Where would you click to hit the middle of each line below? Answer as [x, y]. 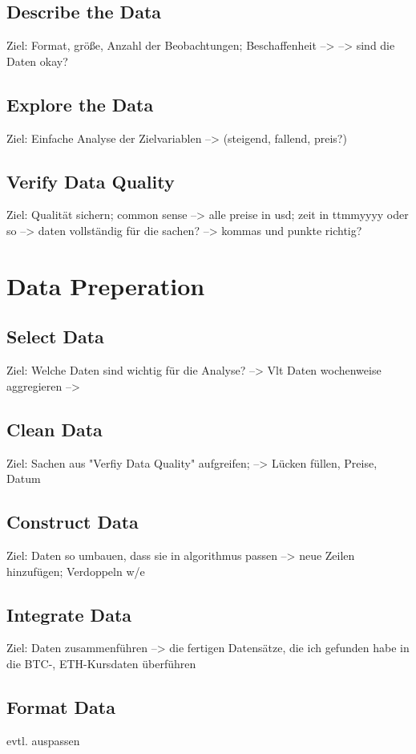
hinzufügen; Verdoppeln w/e [76, 571]
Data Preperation [106, 285]
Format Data [61, 706]
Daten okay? [37, 61]
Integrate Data [69, 614]
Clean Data [55, 429]
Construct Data [73, 522]
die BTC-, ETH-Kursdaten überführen [101, 663]
